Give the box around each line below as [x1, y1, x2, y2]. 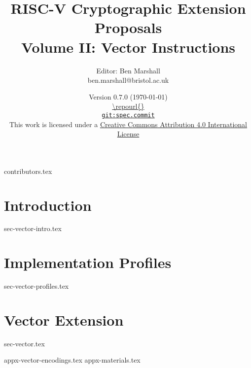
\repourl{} [112, 101, 144, 111]
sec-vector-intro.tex [4, 223, 62, 234]
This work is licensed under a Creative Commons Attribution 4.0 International [9, 119, 247, 129]
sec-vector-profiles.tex [4, 281, 69, 291]
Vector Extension [4, 309, 124, 330]
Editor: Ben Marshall [96, 65, 160, 75]
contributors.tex [4, 166, 52, 176]
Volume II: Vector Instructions [21, 36, 236, 57]
